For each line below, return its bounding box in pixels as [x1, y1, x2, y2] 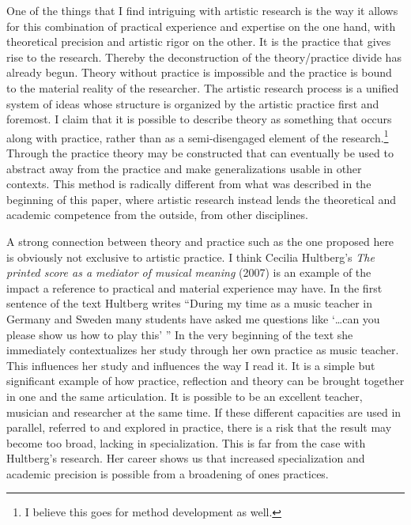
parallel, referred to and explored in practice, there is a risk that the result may [6, 419, 392, 436]
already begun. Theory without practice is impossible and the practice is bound [6, 64, 392, 81]
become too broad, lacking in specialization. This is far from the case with [6, 434, 366, 451]
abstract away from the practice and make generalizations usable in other [6, 160, 362, 176]
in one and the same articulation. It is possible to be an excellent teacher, [6, 387, 363, 404]
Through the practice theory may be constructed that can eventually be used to [6, 145, 394, 161]
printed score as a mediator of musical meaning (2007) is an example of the [6, 264, 371, 281]
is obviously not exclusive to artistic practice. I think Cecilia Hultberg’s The [6, 248, 375, 265]
